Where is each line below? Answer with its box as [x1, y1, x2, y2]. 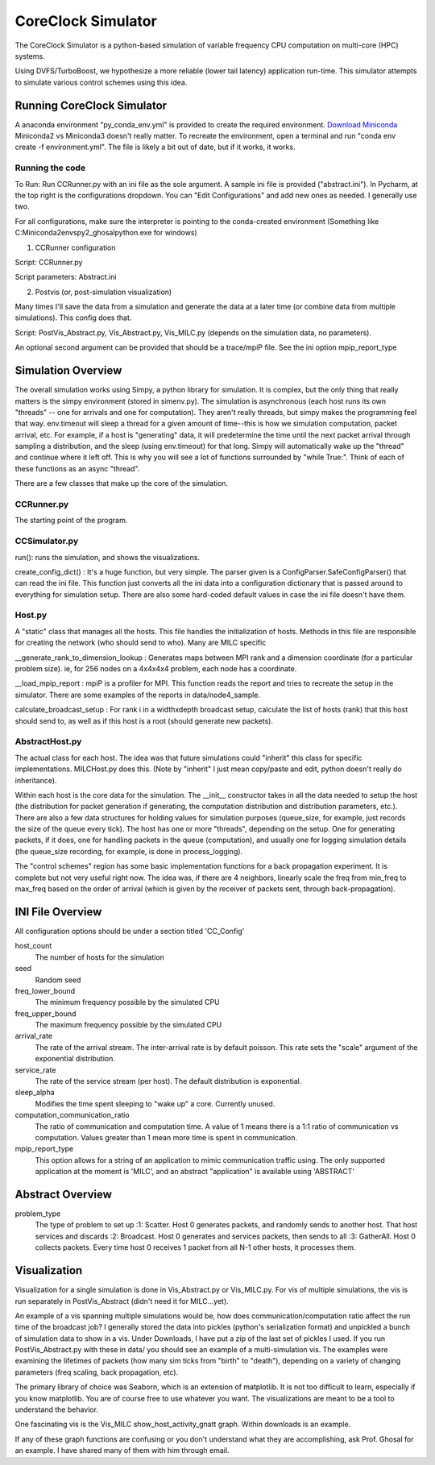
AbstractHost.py [14, 736, 82, 747]
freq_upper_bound [14, 1008, 77, 1019]
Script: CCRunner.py [14, 257, 83, 267]
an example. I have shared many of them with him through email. [14, 1446, 230, 1455]
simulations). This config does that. [14, 313, 132, 322]
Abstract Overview [14, 1187, 112, 1201]
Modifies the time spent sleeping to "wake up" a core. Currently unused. [35, 1098, 275, 1108]
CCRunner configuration [35, 243, 116, 252]
